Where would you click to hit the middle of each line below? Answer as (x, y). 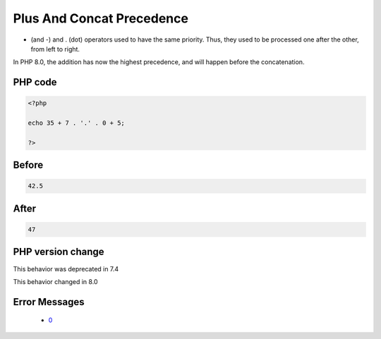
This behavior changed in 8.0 (55, 281)
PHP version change (59, 252)
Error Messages (49, 302)
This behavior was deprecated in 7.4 (66, 269)
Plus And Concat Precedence (101, 18)
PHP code (35, 82)
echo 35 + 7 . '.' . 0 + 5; (76, 123)
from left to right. (55, 49)
